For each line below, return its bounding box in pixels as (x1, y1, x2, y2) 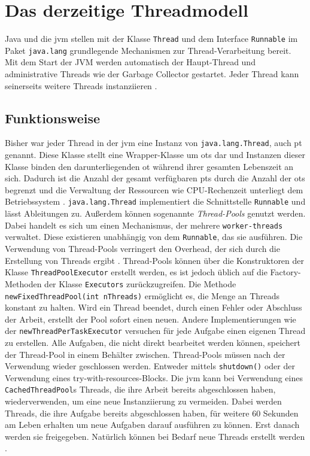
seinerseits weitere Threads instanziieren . (5, 79, 157, 92)
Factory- (270, 266, 301, 278)
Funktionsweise (5, 108, 101, 127)
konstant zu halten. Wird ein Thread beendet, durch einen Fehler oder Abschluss (5, 301, 302, 314)
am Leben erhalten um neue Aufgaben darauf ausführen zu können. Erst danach (5, 418, 300, 431)
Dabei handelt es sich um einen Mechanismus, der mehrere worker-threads (5, 218, 283, 231)
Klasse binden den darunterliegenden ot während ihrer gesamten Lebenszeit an (5, 160, 294, 172)
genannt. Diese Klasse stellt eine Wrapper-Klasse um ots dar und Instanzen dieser (5, 148, 305, 161)
